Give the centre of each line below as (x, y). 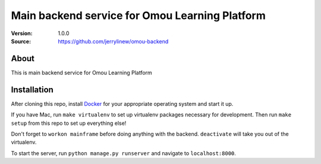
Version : (22, 33)
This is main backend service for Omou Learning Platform (82, 72)
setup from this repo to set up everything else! (69, 123)
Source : (21, 41)
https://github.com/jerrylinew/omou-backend (113, 41)
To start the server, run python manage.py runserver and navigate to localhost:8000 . (123, 153)
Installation (32, 89)
